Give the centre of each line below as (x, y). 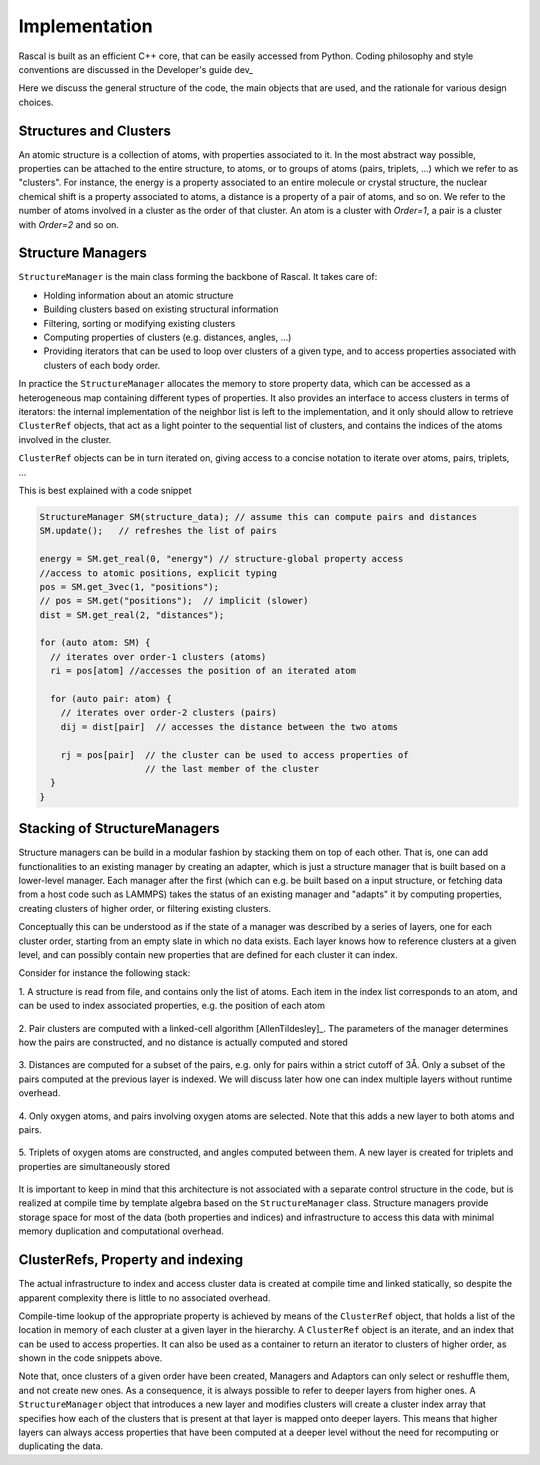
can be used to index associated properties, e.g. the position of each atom (171, 1006)
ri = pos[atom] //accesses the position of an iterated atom (203, 671)
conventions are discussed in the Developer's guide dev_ (136, 69)
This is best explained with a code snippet (105, 490)
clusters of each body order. (102, 365)
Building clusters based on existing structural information (161, 309)
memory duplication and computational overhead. (121, 1231)
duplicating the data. (61, 1446)
